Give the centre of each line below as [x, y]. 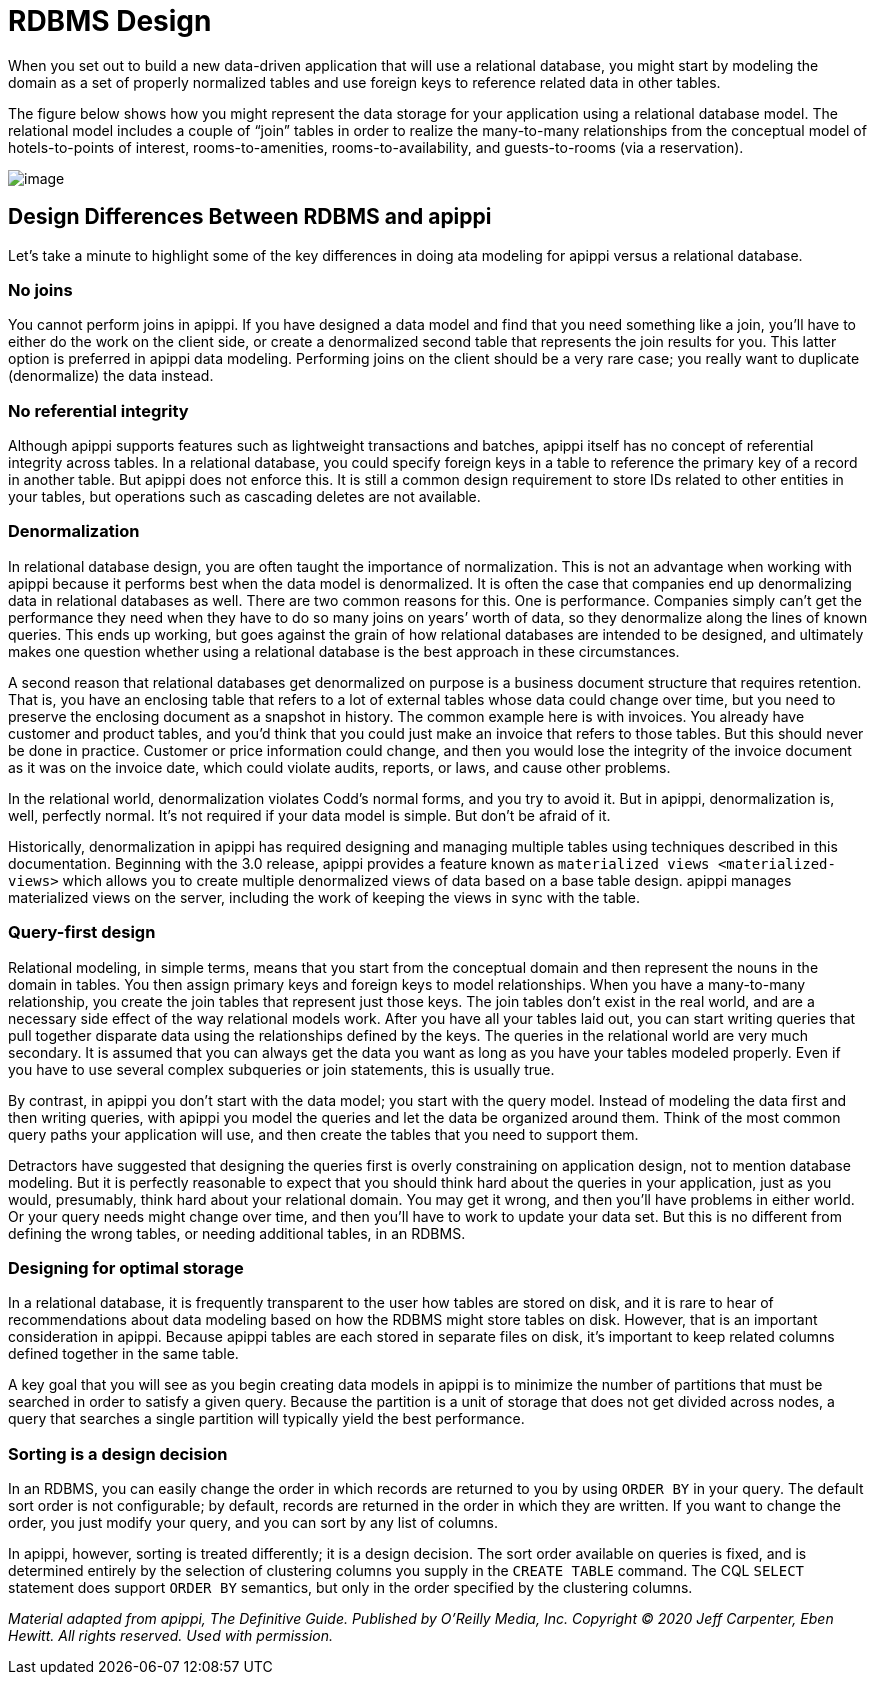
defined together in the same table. [123, 1354]
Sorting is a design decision [118, 1453]
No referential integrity [98, 410]
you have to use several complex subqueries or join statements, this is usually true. [281, 1069]
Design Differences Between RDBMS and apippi [250, 217]
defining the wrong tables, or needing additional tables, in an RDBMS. [237, 1233]
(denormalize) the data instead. [111, 376]
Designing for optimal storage [126, 1267]
